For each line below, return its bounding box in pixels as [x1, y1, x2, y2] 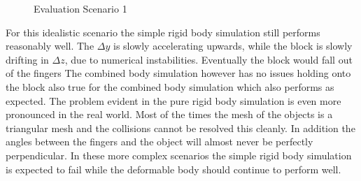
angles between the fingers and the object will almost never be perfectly [6, 134, 313, 149]
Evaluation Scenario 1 [34, 1, 127, 15]
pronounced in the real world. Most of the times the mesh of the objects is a [6, 107, 333, 122]
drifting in [6, 52, 49, 66]
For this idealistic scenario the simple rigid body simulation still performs [6, 24, 320, 39]
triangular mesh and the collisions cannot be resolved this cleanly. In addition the [6, 120, 355, 135]
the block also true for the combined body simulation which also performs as [6, 79, 334, 94]
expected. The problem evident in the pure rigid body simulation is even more [6, 93, 341, 108]
